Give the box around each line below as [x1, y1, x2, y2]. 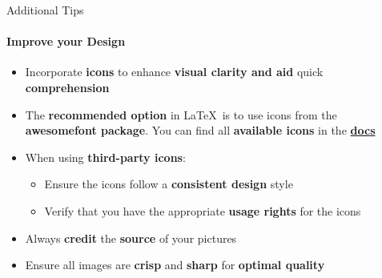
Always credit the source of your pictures [25, 229, 237, 246]
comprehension [25, 79, 110, 95]
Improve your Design [6, 33, 126, 50]
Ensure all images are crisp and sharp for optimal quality [25, 256, 325, 273]
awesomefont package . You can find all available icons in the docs [25, 122, 376, 139]
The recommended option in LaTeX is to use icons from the [25, 106, 337, 123]
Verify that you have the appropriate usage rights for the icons [44, 202, 361, 219]
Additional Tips [6, 2, 84, 18]
